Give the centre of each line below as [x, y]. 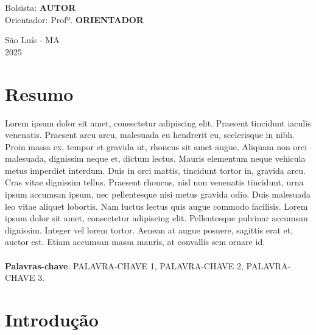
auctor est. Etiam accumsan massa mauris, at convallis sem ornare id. [135, 242]
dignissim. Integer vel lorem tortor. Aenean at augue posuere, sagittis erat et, [149, 230]
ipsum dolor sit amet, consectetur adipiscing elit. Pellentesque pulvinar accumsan [156, 218]
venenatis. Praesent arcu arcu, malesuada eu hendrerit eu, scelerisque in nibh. [150, 135]
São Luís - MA [32, 40]
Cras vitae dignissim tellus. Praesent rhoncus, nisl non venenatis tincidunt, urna [154, 182]
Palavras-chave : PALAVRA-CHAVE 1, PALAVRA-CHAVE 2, [124, 265]
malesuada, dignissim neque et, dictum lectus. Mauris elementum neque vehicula [155, 158]
